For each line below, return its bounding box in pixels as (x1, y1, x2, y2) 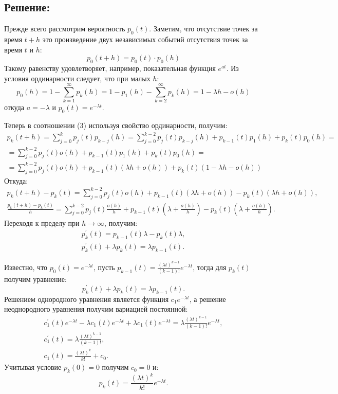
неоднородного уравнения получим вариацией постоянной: (4, 303, 188, 314)
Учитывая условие (4, 362, 62, 372)
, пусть (93, 261, 115, 272)
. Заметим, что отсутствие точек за (149, 23, 258, 34)
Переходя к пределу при (4, 217, 80, 228)
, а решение (189, 293, 226, 304)
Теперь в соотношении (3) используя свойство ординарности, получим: (4, 120, 228, 131)
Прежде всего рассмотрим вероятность (4, 23, 125, 34)
